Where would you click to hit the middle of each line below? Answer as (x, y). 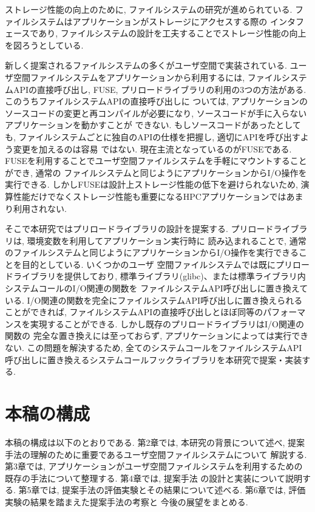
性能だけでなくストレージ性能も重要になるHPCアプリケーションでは (150, 196)
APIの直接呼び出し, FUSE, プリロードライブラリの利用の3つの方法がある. (160, 89)
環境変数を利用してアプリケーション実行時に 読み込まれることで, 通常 (167, 240)
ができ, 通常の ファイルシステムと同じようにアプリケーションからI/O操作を (156, 172)
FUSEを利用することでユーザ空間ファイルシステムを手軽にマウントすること (156, 161)
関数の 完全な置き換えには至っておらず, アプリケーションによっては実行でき (157, 336)
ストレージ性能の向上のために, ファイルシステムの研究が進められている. (149, 9)
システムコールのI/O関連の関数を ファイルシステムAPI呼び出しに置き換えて (157, 288)
